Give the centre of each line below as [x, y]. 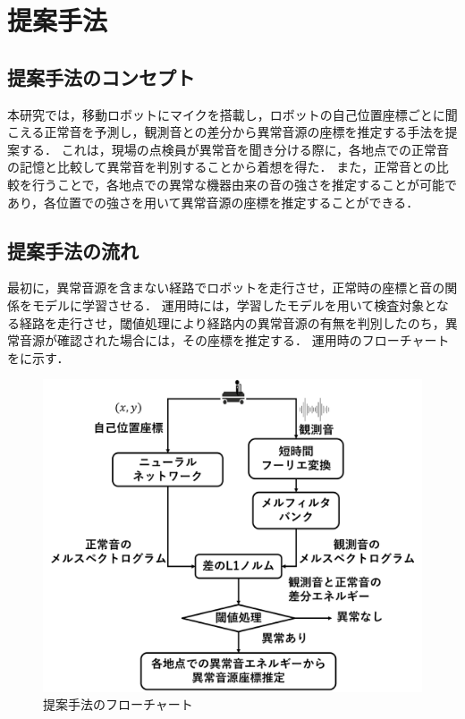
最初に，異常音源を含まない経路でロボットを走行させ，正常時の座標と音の [226, 288]
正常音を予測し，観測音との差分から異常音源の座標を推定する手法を [245, 132]
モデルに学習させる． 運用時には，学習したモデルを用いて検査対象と [234, 305]
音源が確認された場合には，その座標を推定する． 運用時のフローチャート [234, 340]
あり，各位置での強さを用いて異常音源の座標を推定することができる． [213, 202]
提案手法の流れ [73, 250]
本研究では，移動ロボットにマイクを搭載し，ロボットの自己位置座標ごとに [226, 114]
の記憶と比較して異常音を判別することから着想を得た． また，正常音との [222, 167]
